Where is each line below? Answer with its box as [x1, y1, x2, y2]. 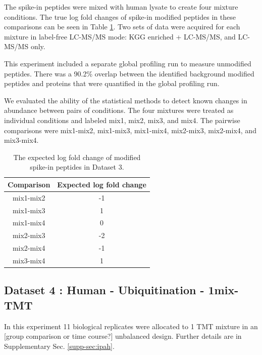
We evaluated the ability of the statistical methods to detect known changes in [4, 95, 247, 105]
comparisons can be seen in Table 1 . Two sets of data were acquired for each [4, 21, 240, 32]
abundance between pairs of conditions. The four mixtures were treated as [4, 105, 234, 115]
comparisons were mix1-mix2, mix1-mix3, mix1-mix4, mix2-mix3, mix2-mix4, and [4, 125, 256, 135]
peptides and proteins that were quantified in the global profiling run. [4, 78, 220, 89]
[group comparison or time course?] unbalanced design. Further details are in [4, 331, 242, 341]
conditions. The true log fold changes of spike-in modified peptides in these [4, 11, 236, 22]
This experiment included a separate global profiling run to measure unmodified [4, 58, 251, 68]
